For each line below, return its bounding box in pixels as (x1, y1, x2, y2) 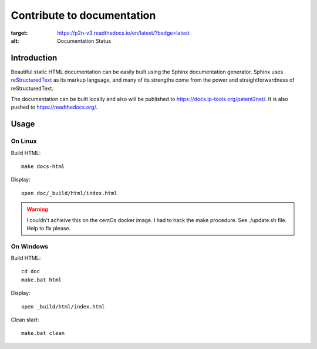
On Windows (11, 242, 49, 250)
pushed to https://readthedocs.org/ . (11, 103, 98, 111)
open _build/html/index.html (21, 303, 105, 310)
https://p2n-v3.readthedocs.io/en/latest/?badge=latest (57, 29, 190, 36)
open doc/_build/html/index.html (21, 190, 117, 196)
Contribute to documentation (11, 9, 156, 22)
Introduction (11, 53, 58, 63)
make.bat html (21, 276, 62, 283)
